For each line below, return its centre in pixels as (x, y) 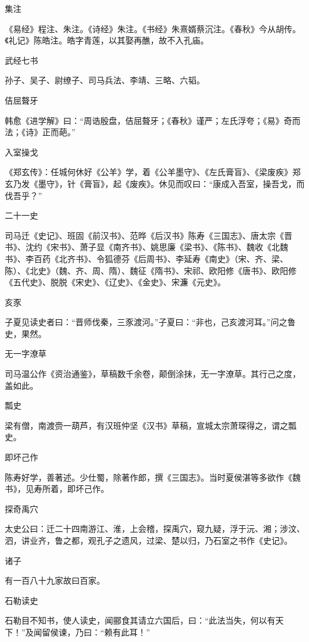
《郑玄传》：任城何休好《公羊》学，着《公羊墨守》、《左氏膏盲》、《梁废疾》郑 (153, 172)
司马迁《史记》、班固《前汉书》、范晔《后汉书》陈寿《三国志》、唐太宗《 (144, 235)
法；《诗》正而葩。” (40, 132)
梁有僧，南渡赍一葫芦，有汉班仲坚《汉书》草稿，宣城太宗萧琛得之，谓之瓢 (151, 425)
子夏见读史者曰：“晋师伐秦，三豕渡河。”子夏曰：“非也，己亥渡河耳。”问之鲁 (150, 322)
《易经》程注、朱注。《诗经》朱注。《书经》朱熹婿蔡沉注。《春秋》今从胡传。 (153, 28)
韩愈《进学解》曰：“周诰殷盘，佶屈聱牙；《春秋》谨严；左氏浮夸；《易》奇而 (153, 120)
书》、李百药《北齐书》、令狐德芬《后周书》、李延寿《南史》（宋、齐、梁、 (146, 258)
